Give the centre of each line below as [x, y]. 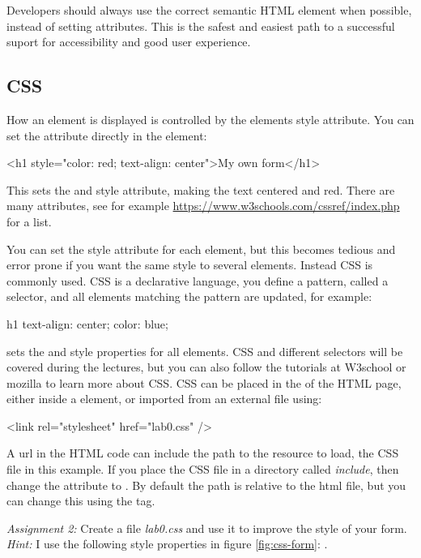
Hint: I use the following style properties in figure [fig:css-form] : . [167, 544]
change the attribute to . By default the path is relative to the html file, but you [206, 485]
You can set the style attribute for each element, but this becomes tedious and [201, 249]
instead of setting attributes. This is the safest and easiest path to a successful [201, 26]
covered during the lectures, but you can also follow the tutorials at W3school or [206, 367]
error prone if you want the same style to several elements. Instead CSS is [190, 265]
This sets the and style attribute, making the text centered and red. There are [201, 189]
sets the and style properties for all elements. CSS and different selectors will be [205, 351]
